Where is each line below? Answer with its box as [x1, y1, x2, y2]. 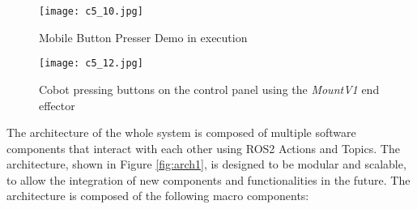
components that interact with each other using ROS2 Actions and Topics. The [6, 139, 400, 156]
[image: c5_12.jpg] [39, 58, 143, 70]
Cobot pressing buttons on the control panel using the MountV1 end [39, 80, 380, 97]
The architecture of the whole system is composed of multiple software [6, 124, 356, 141]
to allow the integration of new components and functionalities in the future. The [6, 171, 411, 188]
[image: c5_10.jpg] [39, 6, 143, 17]
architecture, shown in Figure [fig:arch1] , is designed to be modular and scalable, [6, 156, 406, 173]
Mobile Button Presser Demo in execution [39, 28, 248, 45]
